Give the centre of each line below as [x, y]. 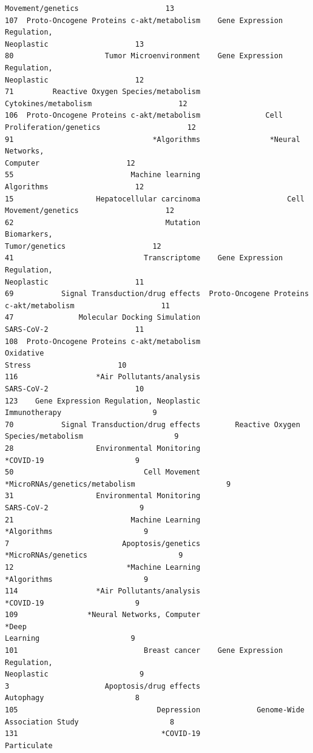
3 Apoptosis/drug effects [103, 686]
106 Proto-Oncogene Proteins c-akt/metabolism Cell [144, 116]
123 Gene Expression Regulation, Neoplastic [103, 401]
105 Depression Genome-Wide [155, 710]
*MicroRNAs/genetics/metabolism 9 [118, 484]
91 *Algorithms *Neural [153, 139]
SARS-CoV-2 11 [75, 330]
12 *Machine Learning [103, 567]
